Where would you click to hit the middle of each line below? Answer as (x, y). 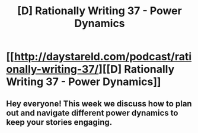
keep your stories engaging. (59, 122)
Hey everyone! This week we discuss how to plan (99, 104)
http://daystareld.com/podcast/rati (103, 57)
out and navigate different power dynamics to (92, 113)
